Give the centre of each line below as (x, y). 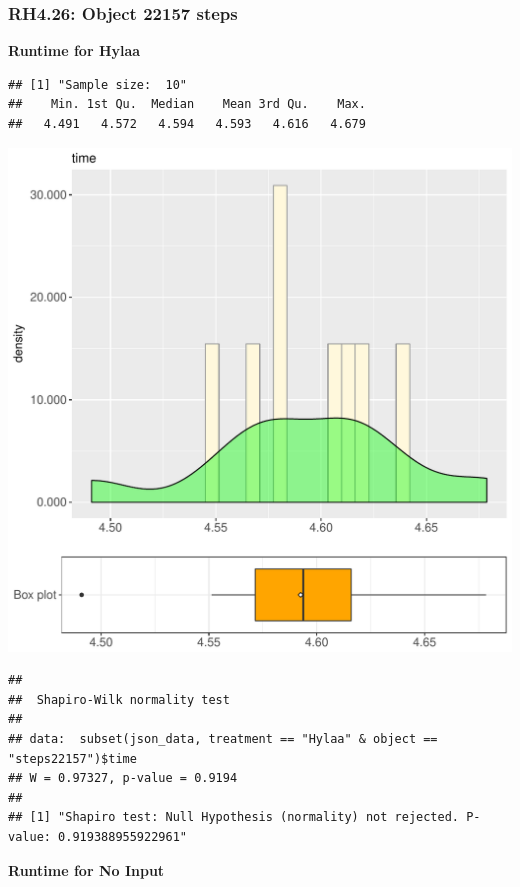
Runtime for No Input (86, 869)
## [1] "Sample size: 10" (97, 84)
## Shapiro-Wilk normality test (119, 699)
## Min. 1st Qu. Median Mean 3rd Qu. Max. (187, 104)
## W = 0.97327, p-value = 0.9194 (123, 778)
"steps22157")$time (72, 758)
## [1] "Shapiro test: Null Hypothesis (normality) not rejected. (234, 817)
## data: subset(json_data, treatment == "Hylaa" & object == (223, 738)
